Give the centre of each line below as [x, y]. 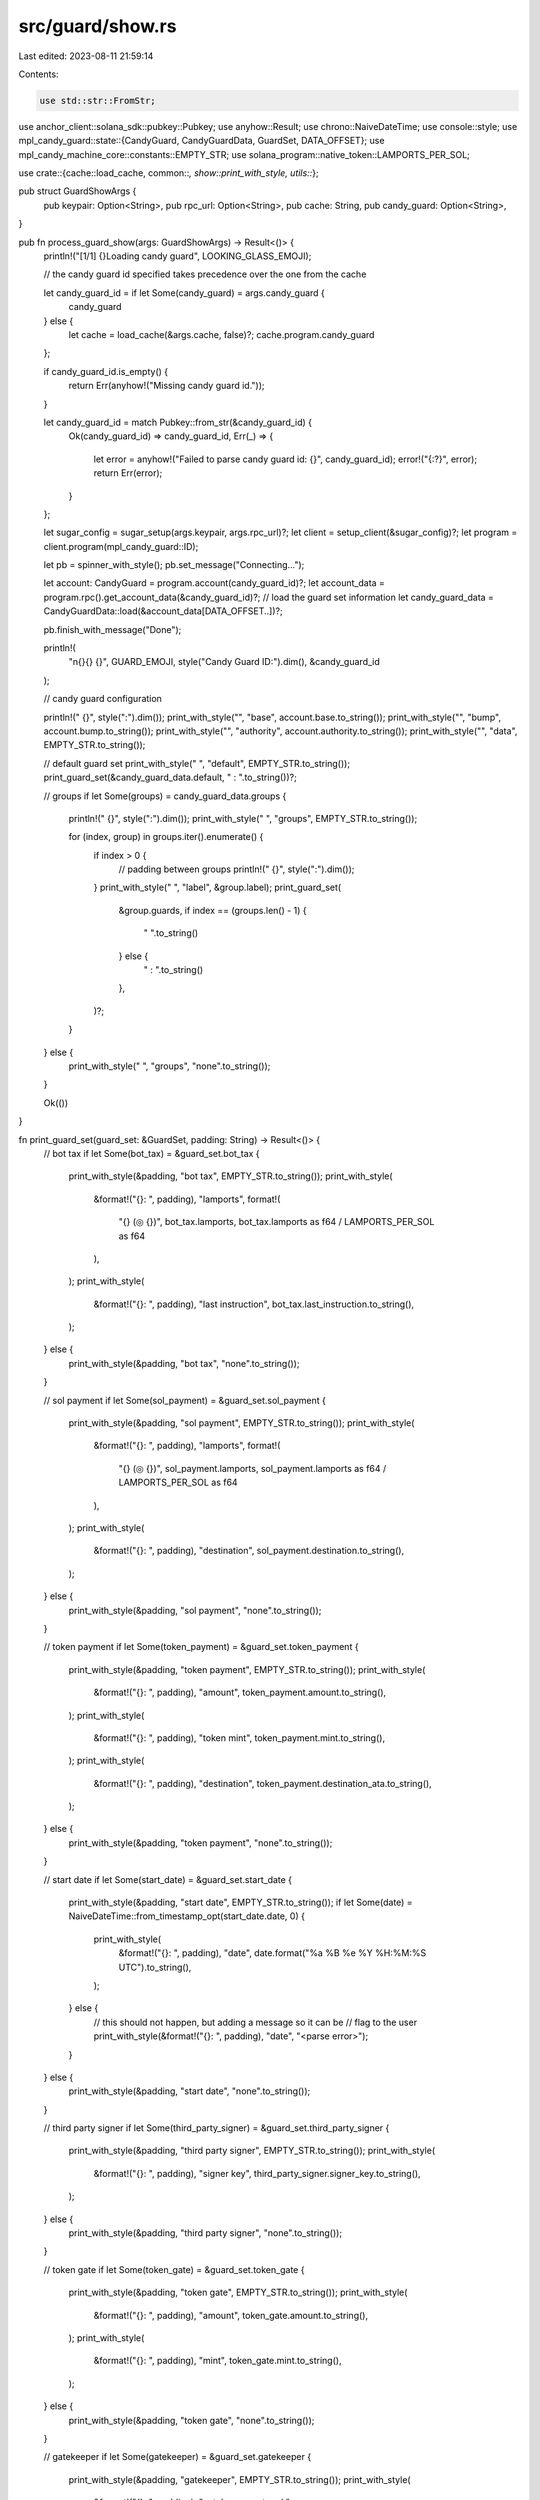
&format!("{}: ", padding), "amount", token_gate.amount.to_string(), [231, 2315]
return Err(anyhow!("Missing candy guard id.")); [166, 386]
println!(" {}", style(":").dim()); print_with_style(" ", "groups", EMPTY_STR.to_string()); [243, 818]
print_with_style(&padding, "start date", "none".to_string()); [189, 2091]
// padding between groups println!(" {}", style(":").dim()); [236, 869]
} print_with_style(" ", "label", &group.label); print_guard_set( [217, 887]
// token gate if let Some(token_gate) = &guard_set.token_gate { [174, 2269]
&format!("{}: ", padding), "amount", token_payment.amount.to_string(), [240, 1692]
